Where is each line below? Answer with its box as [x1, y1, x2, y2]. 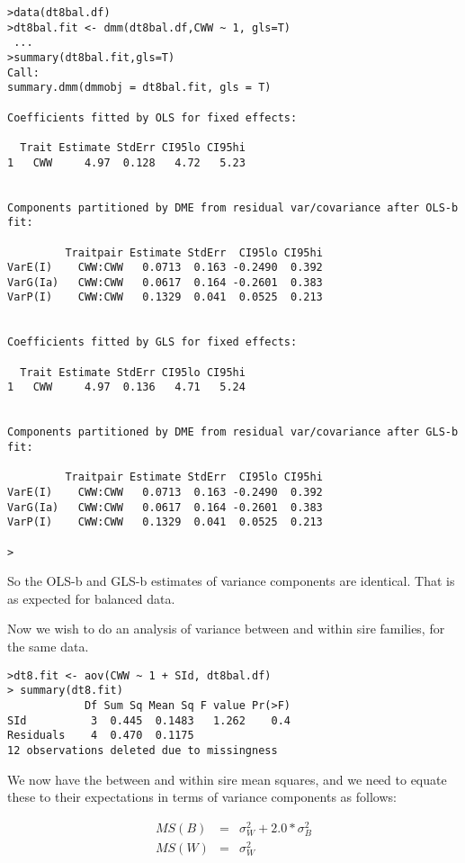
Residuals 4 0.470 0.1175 [7, 729, 194, 742]
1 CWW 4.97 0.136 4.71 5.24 [7, 381, 246, 394]
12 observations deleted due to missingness [7, 743, 278, 757]
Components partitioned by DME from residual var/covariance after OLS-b [7, 201, 459, 214]
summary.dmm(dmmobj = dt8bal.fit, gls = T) [7, 81, 272, 94]
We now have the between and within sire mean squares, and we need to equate [7, 769, 447, 788]
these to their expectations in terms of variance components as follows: [7, 787, 397, 806]
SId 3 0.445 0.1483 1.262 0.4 [7, 714, 291, 727]
